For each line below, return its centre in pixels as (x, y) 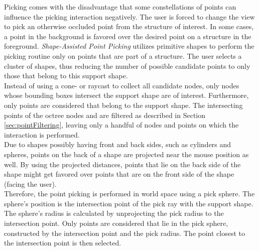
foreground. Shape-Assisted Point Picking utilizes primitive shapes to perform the (129, 46)
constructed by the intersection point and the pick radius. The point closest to (125, 233)
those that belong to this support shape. (66, 76)
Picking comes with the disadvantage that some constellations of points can (120, 7)
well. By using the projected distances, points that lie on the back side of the (122, 164)
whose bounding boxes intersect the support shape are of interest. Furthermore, (126, 95)
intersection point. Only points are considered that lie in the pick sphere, (116, 223)
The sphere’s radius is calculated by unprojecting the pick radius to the (114, 213)
